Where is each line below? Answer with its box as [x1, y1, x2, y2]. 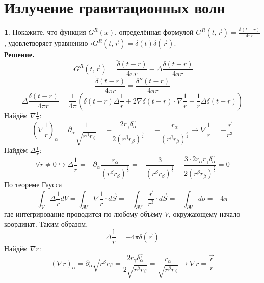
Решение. [4, 49, 35, 60]
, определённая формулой [115, 27, 194, 37]
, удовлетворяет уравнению [4, 38, 88, 48]
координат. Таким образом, [4, 218, 88, 229]
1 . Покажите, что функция [4, 27, 86, 37]
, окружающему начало [168, 209, 241, 219]
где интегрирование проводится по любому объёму [4, 209, 162, 219]
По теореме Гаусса [4, 179, 62, 190]
